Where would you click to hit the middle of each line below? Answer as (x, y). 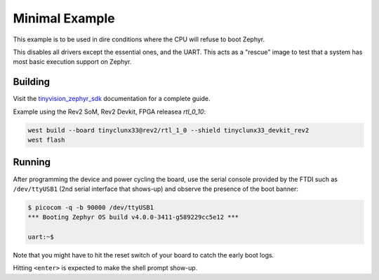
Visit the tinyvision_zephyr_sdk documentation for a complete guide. (112, 99)
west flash (46, 140)
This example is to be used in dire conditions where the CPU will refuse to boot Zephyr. (139, 39)
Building (32, 82)
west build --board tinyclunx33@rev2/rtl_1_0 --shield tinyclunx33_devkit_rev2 (168, 130)
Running (32, 162)
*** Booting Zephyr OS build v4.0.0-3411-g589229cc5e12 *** (133, 217)
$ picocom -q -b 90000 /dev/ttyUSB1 (91, 207)
